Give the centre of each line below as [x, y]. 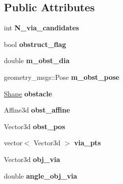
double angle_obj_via [41, 175]
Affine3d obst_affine [37, 110]
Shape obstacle [28, 93]
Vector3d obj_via [32, 159]
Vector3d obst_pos [35, 126]
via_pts [87, 143]
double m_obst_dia [37, 60]
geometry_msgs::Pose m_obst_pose [62, 77]
